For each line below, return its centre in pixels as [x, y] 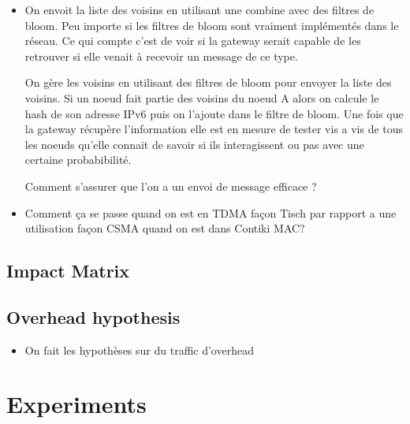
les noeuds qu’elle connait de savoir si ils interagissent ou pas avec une [194, 144]
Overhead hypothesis [93, 316]
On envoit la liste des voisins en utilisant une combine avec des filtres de [199, 9]
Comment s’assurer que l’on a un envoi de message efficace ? [171, 186]
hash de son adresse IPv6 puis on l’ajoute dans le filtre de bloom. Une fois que [214, 113]
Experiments [76, 404]
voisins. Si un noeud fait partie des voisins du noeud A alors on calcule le [202, 97]
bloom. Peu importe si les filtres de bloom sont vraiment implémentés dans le [212, 25]
